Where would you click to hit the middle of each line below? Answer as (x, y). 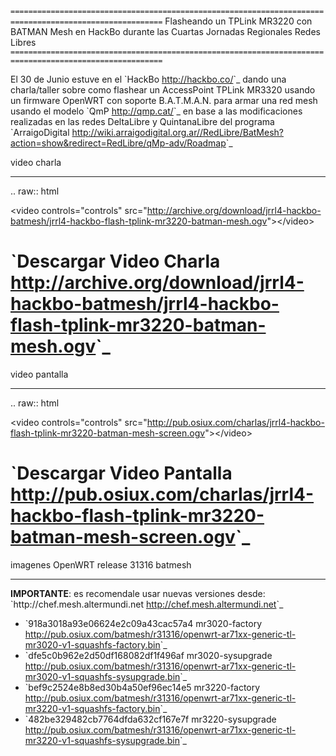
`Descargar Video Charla (115, 261)
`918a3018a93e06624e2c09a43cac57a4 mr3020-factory (143, 623)
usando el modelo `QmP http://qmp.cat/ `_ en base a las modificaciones (156, 111)
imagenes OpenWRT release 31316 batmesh (101, 564)
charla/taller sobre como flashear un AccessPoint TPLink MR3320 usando (163, 90)
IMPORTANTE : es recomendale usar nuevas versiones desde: (138, 593)
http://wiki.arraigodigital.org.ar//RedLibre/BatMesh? (177, 132)
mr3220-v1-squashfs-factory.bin (92, 708)
